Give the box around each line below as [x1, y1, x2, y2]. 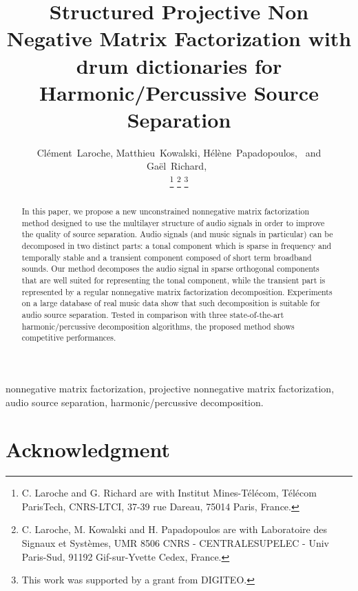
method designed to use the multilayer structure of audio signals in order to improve [21, 217, 325, 228]
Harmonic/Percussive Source [39, 78, 319, 106]
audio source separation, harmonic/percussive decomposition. [6, 394, 264, 409]
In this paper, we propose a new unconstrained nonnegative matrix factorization [21, 206, 310, 217]
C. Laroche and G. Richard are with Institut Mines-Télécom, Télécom [21, 485, 317, 500]
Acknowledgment [6, 435, 170, 463]
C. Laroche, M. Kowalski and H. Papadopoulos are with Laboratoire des [21, 522, 327, 537]
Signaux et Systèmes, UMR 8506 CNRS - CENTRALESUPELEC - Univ [21, 536, 330, 550]
